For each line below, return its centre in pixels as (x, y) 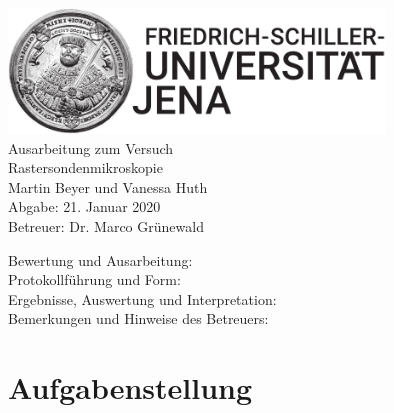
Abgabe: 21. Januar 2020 (84, 206)
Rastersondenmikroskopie (85, 167)
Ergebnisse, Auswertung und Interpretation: (142, 298)
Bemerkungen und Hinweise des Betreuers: (138, 318)
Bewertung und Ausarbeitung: (100, 259)
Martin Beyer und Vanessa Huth (108, 186)
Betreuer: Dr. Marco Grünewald (106, 225)
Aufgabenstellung (130, 387)
